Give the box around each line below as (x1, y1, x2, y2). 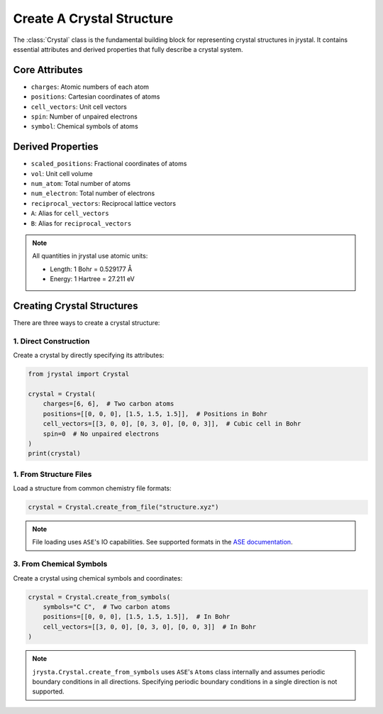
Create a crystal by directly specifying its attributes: (13, 351, 165, 360)
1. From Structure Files (13, 469, 92, 479)
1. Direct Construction (13, 336, 90, 346)
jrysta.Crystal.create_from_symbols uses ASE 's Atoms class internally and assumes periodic (32, 667, 326, 676)
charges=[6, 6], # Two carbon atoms (43, 400, 174, 408)
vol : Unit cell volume (30, 169, 93, 177)
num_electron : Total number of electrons (30, 189, 155, 198)
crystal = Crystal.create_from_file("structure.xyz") (28, 503, 219, 511)
